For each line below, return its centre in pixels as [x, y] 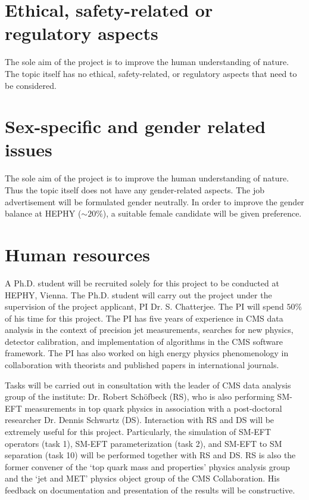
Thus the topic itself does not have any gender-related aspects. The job [135, 190]
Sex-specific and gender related [135, 126]
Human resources [77, 254]
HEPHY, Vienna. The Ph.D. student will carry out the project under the [138, 294]
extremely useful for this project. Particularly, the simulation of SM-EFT [138, 432]
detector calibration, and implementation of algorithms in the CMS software [144, 341]
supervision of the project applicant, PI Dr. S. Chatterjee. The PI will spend [144, 306]
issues [29, 149]
